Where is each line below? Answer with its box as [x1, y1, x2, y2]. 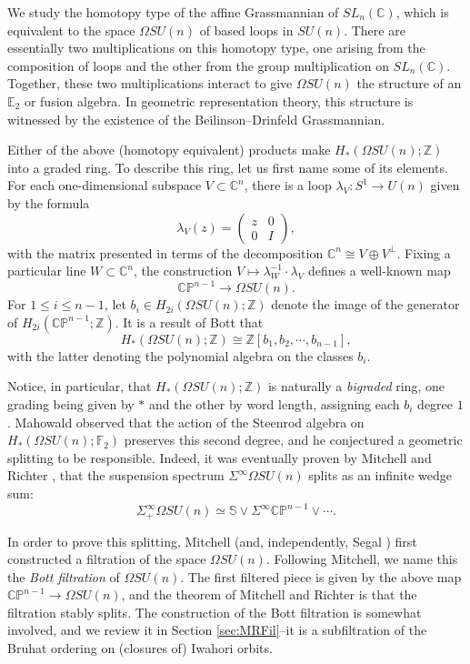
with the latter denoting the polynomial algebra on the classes [7, 346, 354, 365]
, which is [395, 3, 449, 21]
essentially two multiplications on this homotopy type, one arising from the [7, 38, 425, 57]
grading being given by [7, 395, 135, 413]
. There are [344, 20, 405, 39]
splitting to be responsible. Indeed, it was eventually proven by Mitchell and [7, 448, 432, 467]
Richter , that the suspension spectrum [7, 466, 225, 485]
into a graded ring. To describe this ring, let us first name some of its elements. [7, 157, 448, 176]
